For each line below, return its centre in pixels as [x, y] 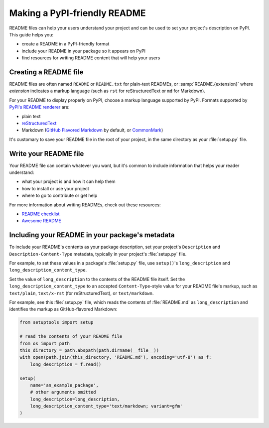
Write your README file [47, 154]
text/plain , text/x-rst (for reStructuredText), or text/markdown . [81, 293]
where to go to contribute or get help [60, 196]
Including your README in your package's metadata [92, 235]
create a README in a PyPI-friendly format [66, 44]
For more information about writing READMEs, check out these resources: [85, 205]
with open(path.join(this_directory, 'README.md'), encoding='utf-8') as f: [116, 357]
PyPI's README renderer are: [39, 107]
